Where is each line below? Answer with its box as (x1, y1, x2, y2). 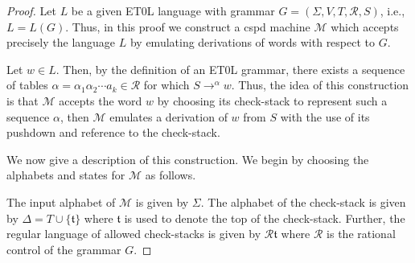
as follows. (145, 166, 196, 183)
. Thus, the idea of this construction (231, 76, 409, 93)
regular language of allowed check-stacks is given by (6, 225, 261, 242)
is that (6, 92, 39, 109)
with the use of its (280, 108, 370, 125)
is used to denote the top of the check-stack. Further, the (124, 209, 405, 226)
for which (143, 76, 190, 93)
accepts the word (59, 92, 142, 109)
